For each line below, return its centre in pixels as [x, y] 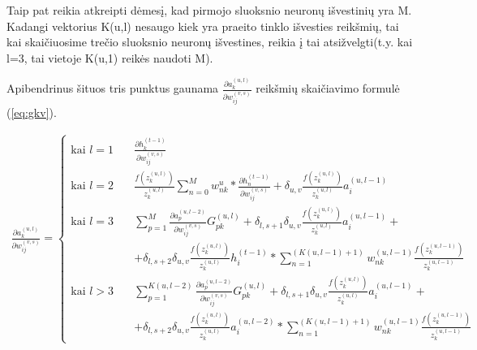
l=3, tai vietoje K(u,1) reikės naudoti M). [110, 57]
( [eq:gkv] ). [32, 112]
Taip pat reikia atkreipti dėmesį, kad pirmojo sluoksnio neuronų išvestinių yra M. [209, 10]
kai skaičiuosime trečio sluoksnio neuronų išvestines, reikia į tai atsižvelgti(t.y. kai [210, 42]
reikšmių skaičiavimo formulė [328, 88]
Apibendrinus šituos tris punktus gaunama [113, 88]
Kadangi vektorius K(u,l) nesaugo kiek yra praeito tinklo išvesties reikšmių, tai [203, 26]
